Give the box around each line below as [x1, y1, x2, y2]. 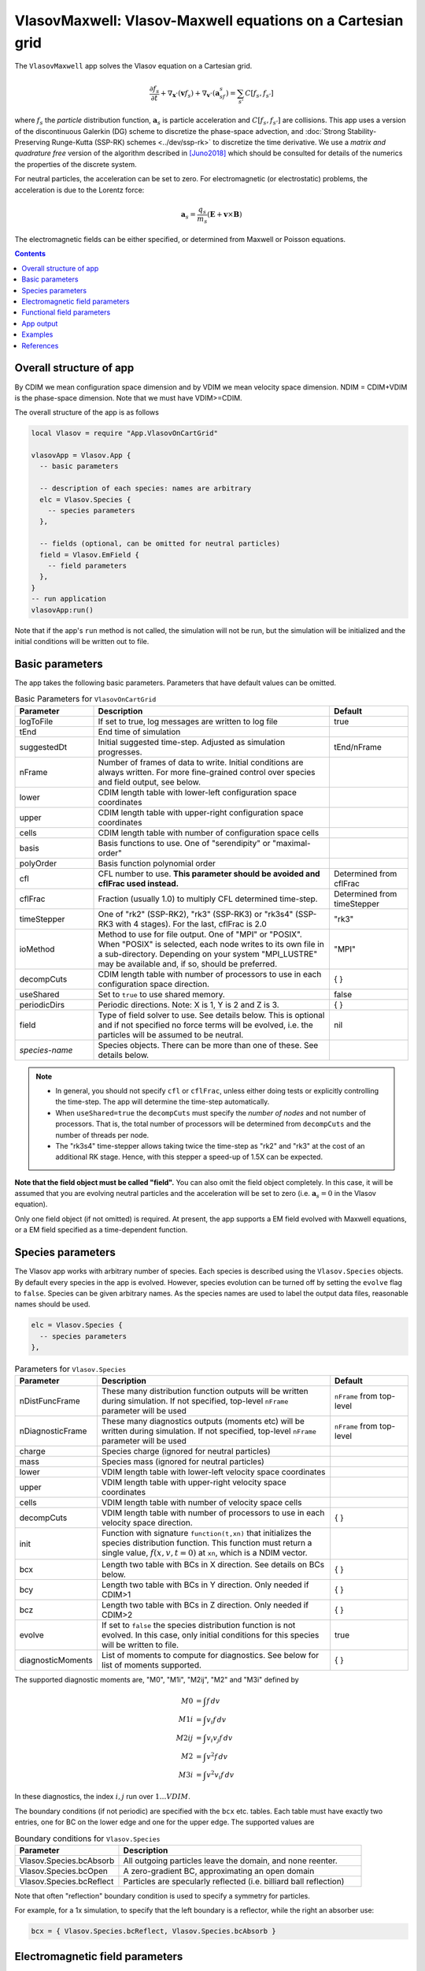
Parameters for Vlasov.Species [14, 1364, 127, 1375]
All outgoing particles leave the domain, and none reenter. [123, 1855, 338, 1866]
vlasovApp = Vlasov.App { [31, 451, 131, 460]
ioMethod [19, 943, 55, 954]
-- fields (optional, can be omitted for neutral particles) [39, 539, 281, 548]
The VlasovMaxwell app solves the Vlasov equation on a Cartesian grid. [14, 61, 253, 71]
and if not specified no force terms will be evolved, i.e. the [98, 1019, 314, 1030]
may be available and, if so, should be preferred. [98, 958, 278, 969]
